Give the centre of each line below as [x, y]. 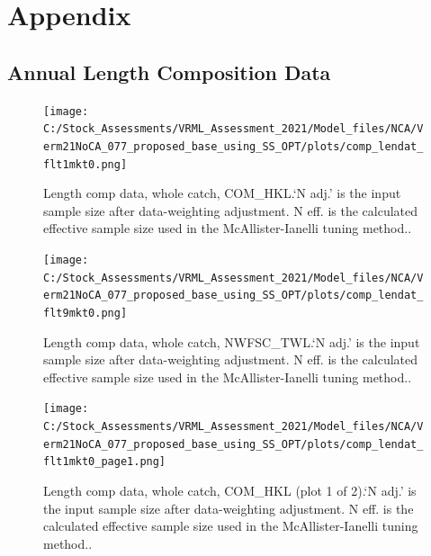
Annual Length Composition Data [169, 72]
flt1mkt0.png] [85, 164]
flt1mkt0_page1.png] [105, 462]
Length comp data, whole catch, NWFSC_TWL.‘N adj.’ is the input [232, 341]
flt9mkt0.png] [85, 313]
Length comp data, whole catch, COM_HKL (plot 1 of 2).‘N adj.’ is [230, 491]
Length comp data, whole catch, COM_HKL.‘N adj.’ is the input [222, 193]
